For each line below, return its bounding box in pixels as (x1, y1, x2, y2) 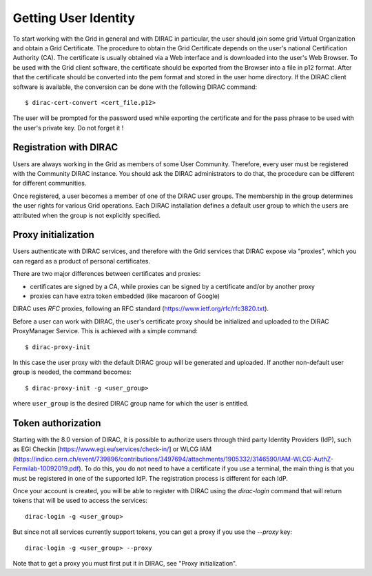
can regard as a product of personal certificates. (12, 257, 151, 265)
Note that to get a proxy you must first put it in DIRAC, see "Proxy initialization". (12, 559, 238, 567)
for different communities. (12, 179, 87, 188)
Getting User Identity (12, 10, 136, 26)
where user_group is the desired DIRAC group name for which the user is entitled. (12, 399, 249, 408)
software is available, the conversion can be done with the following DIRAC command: (12, 83, 258, 91)
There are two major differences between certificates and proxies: (12, 270, 201, 278)
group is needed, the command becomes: (12, 368, 132, 376)
